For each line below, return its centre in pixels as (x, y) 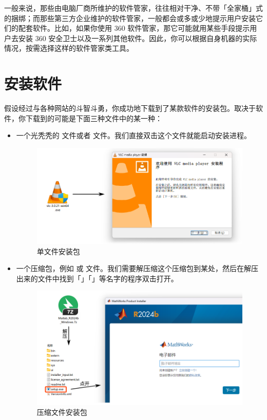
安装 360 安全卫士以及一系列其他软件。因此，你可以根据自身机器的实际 (138, 38)
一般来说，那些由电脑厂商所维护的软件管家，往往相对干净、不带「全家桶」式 (133, 8)
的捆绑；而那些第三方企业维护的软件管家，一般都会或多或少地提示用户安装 (130, 18)
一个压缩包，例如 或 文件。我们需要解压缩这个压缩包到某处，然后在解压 (137, 268)
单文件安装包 (58, 251)
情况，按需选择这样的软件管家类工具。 (69, 48)
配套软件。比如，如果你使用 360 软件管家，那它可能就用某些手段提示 (134, 28)
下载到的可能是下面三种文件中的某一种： (94, 118)
